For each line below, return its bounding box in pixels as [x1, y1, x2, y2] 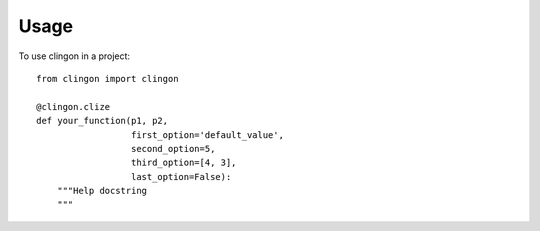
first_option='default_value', [130, 129, 285, 140]
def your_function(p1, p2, [36, 115, 169, 127]
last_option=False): [130, 171, 232, 182]
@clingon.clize [36, 101, 111, 112]
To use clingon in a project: [18, 50, 130, 62]
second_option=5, [130, 143, 216, 154]
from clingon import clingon [36, 73, 179, 84]
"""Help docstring [56, 185, 148, 197]
